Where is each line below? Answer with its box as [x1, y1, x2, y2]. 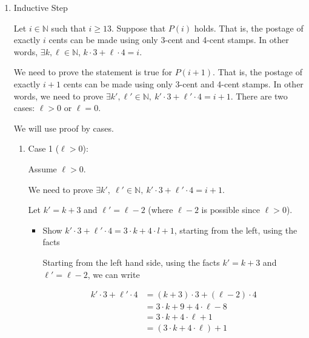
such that [51, 21, 86, 34]
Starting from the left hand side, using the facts [42, 255, 220, 268]
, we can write [87, 268, 140, 280]
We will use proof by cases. [13, 121, 114, 134]
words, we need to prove [13, 89, 104, 102]
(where [148, 203, 173, 216]
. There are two [230, 89, 288, 102]
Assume [28, 162, 57, 175]
